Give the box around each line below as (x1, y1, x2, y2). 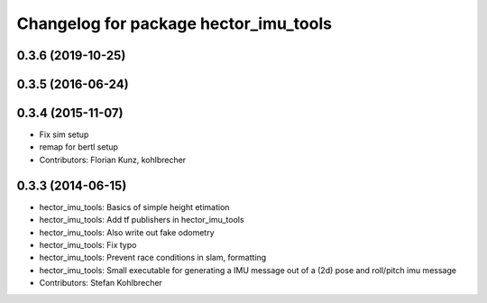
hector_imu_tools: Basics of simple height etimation (39, 201, 230, 212)
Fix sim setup (39, 129, 89, 140)
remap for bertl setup (39, 142, 119, 152)
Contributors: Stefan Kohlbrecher (39, 278, 162, 289)
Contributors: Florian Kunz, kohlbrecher (39, 154, 187, 165)
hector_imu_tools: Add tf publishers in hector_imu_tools (39, 215, 244, 225)
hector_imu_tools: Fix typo (39, 239, 137, 250)
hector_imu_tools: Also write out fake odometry (39, 226, 216, 238)
